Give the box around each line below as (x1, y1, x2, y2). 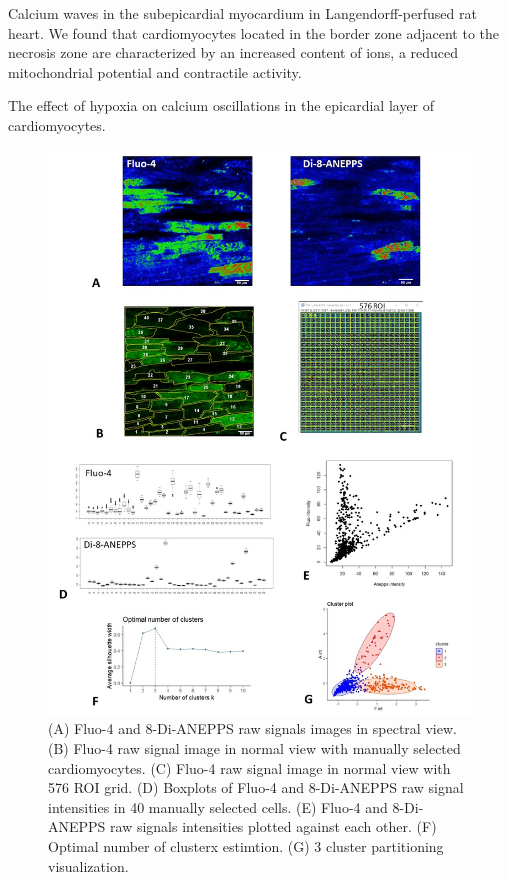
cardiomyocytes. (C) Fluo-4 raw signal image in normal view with (48, 757, 451, 778)
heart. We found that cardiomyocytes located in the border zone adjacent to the (8, 22, 500, 43)
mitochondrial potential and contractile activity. (8, 61, 302, 82)
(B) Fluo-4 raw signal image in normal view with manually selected (48, 738, 461, 759)
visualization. (48, 855, 129, 876)
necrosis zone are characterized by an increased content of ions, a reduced (8, 42, 459, 63)
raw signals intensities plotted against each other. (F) (110, 816, 437, 837)
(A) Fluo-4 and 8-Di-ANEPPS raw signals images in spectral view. (48, 718, 457, 739)
